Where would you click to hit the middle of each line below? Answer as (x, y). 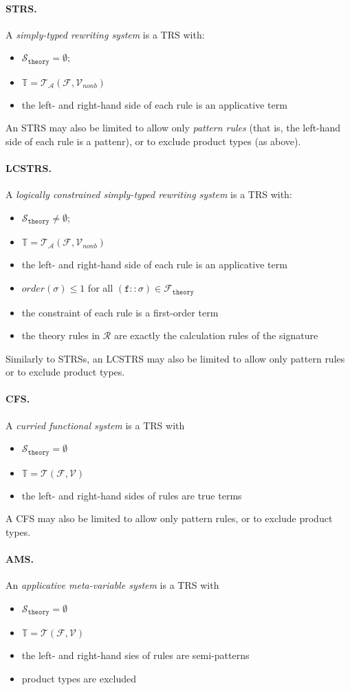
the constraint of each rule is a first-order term (120, 312)
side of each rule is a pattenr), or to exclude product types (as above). (153, 141)
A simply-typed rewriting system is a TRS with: (105, 34)
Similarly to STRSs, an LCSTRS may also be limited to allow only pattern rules (175, 358)
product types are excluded (79, 678)
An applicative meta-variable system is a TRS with (112, 585)
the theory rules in (61, 335)
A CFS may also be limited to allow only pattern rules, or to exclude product (169, 518)
